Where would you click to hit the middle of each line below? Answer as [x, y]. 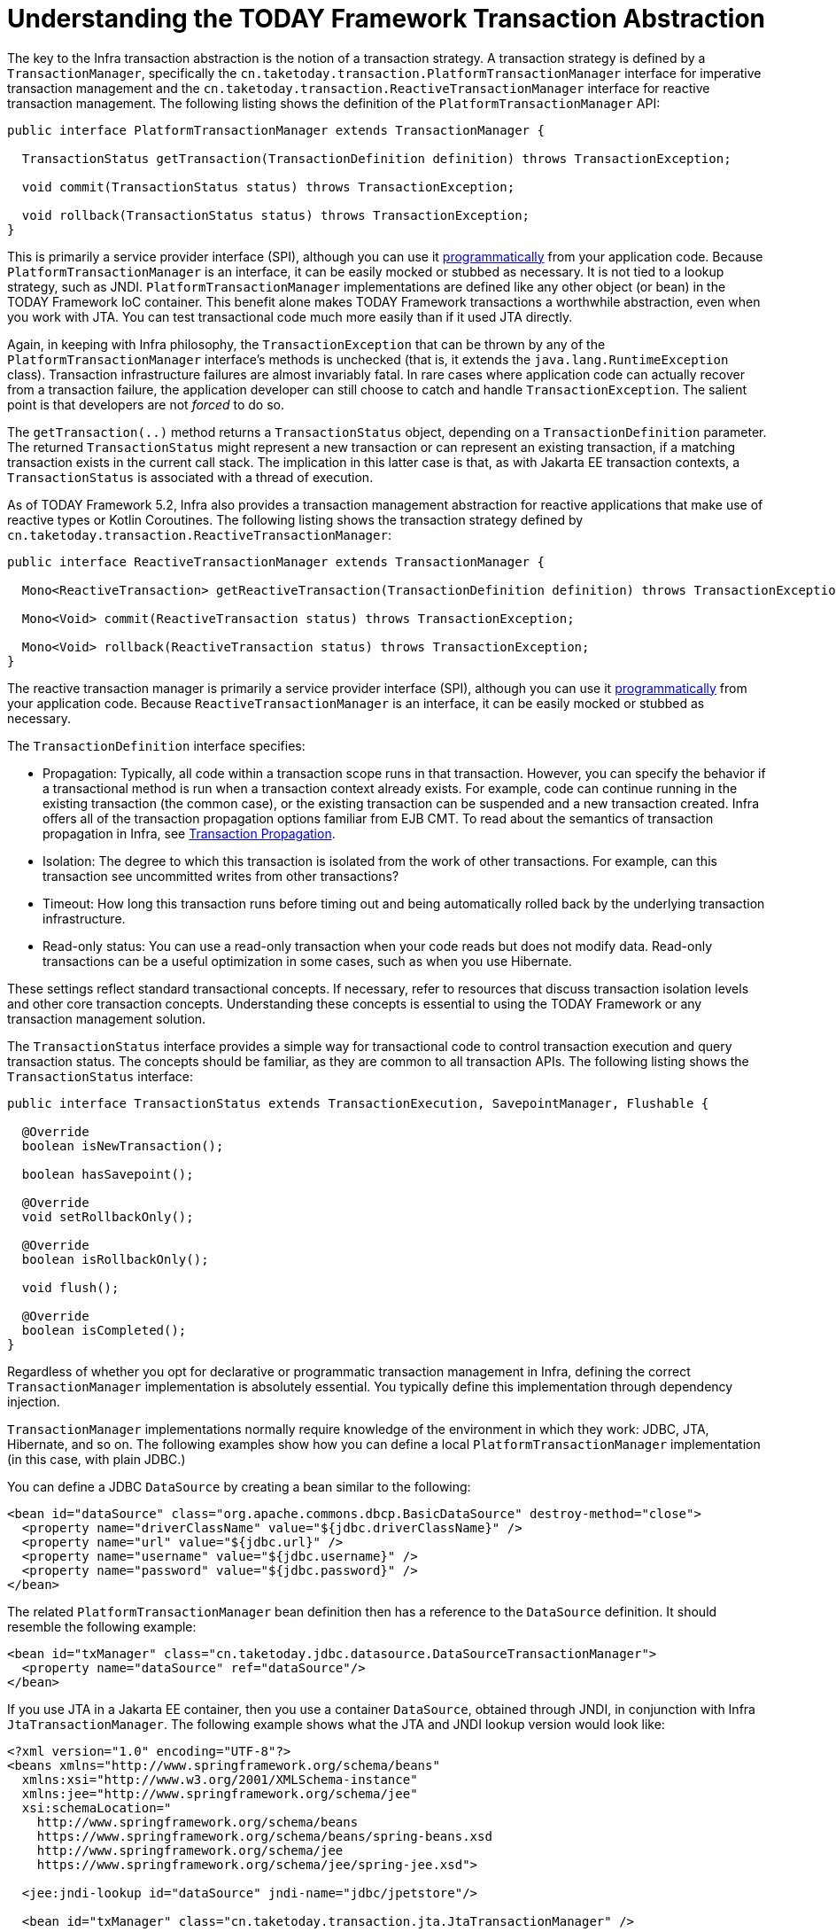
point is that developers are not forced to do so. [146, 404]
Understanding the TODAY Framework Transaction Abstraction [386, 19]
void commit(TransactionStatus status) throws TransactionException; [268, 187]
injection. [34, 1401]
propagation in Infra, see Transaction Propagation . [189, 833]
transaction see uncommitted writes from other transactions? [221, 876]
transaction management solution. [107, 1018]
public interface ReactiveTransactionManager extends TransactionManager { [276, 561]
